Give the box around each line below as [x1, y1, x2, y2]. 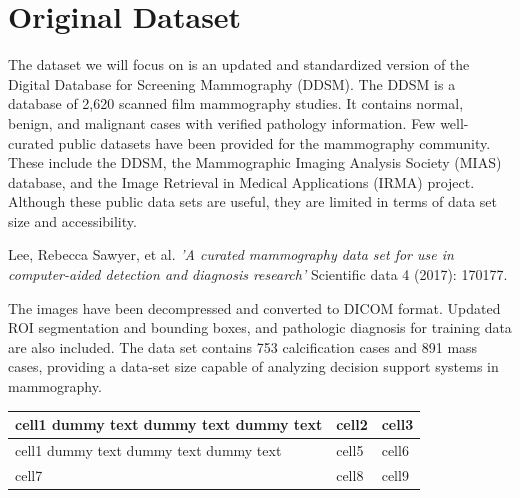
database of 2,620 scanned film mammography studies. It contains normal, [8, 93, 464, 114]
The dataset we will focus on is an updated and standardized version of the [8, 54, 470, 75]
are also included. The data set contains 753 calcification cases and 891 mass [8, 336, 478, 357]
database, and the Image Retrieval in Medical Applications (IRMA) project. [8, 171, 475, 192]
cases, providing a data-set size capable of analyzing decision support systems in [8, 356, 499, 377]
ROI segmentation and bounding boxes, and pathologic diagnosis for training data [8, 317, 512, 338]
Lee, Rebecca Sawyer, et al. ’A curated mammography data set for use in [8, 244, 454, 265]
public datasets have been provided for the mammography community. [58, 132, 491, 153]
